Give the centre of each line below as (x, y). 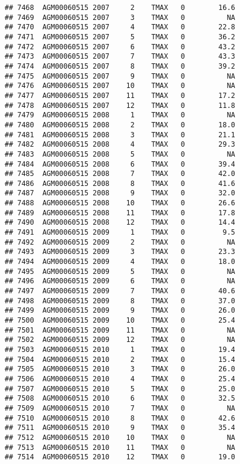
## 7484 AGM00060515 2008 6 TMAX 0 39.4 (120, 164)
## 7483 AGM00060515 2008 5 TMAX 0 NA (120, 154)
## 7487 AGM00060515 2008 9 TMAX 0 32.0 (120, 193)
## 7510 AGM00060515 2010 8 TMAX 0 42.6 (120, 418)
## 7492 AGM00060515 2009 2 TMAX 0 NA (120, 242)
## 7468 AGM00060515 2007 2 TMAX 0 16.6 (120, 8)
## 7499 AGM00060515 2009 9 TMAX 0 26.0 (120, 311)
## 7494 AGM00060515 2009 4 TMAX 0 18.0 (120, 262)
